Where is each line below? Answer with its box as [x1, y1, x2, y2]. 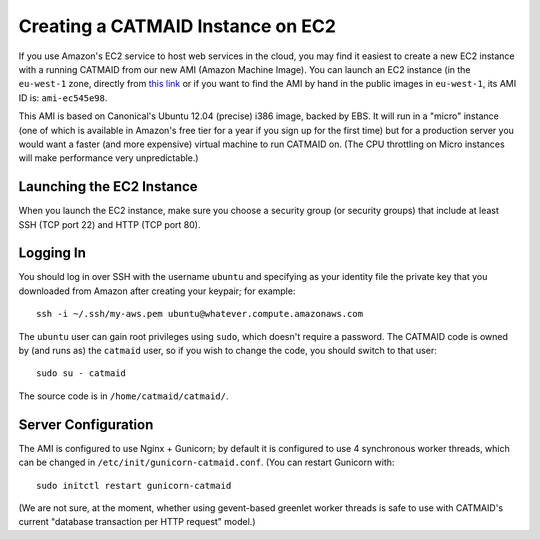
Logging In [18, 245, 87, 262]
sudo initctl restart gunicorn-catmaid [36, 480, 232, 491]
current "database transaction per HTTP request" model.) [18, 516, 256, 528]
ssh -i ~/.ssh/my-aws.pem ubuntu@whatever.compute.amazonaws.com [36, 308, 364, 320]
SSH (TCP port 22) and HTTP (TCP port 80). [18, 218, 201, 230]
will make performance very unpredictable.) [18, 152, 199, 164]
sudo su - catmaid [36, 368, 127, 379]
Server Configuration [18, 416, 154, 433]
